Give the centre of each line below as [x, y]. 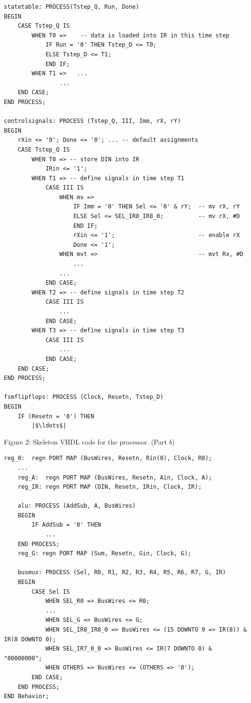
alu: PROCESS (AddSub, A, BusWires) [77, 506]
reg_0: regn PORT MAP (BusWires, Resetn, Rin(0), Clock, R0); [108, 458]
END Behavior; [27, 696]
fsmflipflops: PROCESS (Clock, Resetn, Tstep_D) [84, 397]
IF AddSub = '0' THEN [66, 525]
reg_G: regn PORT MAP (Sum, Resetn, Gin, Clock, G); [104, 554]
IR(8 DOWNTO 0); [30, 639]
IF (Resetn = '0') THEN [56, 416]
